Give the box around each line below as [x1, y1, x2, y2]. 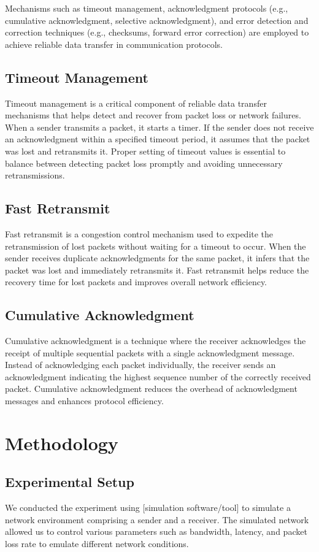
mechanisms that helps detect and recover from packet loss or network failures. [5, 109, 301, 121]
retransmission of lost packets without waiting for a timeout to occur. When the [5, 239, 306, 252]
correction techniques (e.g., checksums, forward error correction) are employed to [5, 26, 309, 39]
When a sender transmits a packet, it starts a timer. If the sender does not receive [5, 120, 314, 133]
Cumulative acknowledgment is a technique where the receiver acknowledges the [5, 334, 306, 347]
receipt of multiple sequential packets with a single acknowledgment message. [5, 346, 295, 359]
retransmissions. [5, 169, 65, 182]
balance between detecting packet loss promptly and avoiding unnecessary [5, 156, 283, 169]
